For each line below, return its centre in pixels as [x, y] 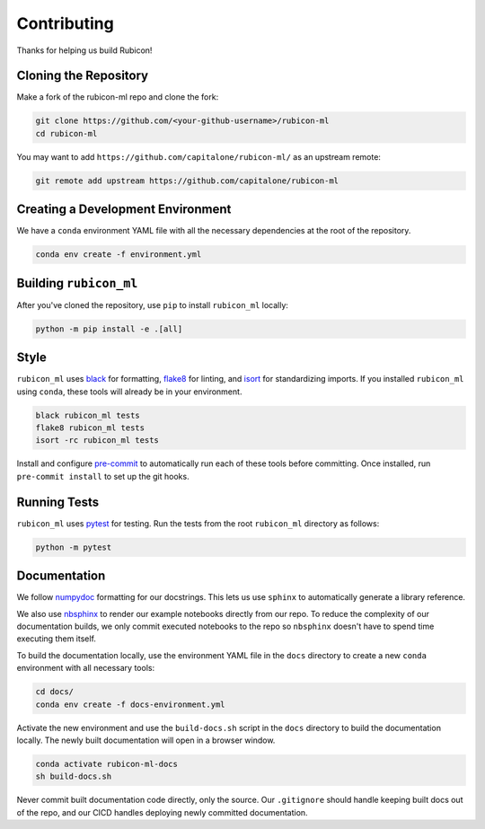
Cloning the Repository [82, 76]
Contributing [65, 23]
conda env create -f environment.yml [119, 255]
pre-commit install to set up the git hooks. [103, 476]
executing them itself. [56, 639]
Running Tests [57, 502]
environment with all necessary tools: [86, 668]
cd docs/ [55, 692]
